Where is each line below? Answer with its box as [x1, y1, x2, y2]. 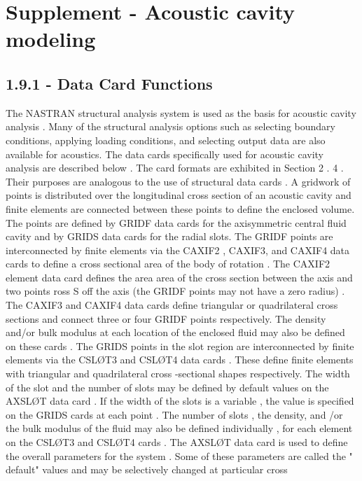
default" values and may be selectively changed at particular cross [6, 462, 288, 477]
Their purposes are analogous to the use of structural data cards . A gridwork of [6, 174, 351, 188]
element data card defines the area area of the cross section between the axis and [6, 270, 353, 284]
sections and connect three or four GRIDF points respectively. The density [6, 311, 326, 326]
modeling [6, 25, 96, 53]
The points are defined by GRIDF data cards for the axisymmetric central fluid [6, 215, 347, 230]
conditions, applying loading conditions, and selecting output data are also [6, 132, 326, 147]
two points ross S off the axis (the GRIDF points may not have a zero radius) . [6, 284, 345, 298]
